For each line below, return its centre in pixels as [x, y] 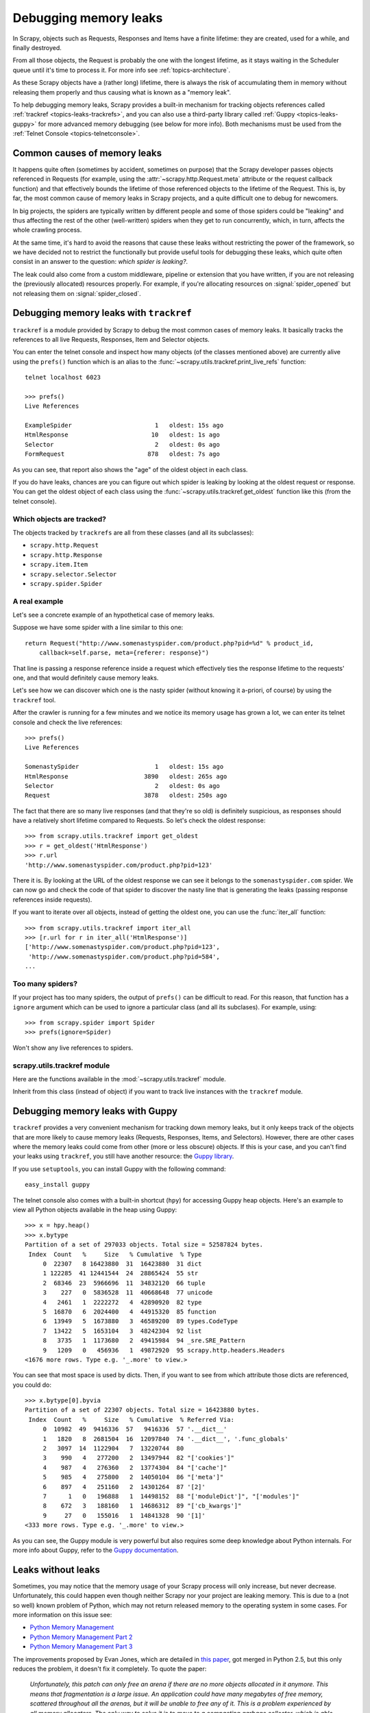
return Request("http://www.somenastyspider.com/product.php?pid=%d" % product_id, [170, 643]
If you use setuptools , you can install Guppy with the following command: [119, 1169]
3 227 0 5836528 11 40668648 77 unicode [128, 1293]
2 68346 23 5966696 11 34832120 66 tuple [124, 1283]
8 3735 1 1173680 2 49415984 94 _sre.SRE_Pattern [144, 1341]
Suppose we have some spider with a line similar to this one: [98, 628]
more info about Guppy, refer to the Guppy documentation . [96, 1550]
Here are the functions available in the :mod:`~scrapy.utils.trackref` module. [119, 1079]
